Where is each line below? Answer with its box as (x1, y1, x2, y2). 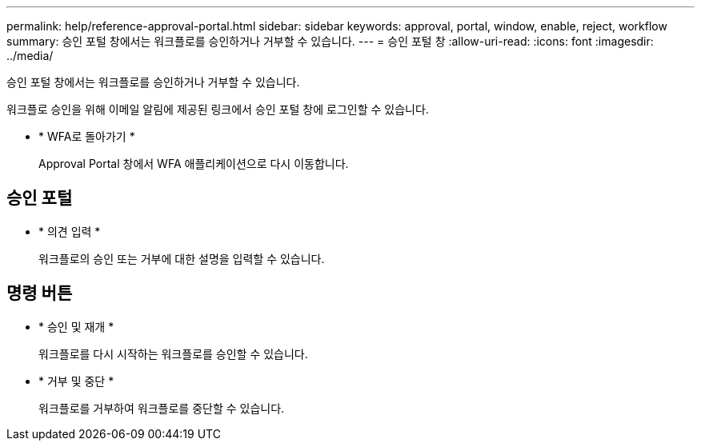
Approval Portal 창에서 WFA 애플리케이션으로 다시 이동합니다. (38, 157, 349, 170)
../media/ (6, 49, 54, 62)
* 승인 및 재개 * (38, 319, 114, 333)
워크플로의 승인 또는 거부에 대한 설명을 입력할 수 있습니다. (38, 251, 325, 265)
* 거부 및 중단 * (38, 373, 114, 388)
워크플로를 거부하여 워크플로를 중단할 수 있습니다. (38, 401, 285, 415)
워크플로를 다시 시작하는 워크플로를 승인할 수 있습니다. (38, 346, 308, 361)
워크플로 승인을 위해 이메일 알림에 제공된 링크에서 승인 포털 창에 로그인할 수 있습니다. (6, 102, 429, 116)
